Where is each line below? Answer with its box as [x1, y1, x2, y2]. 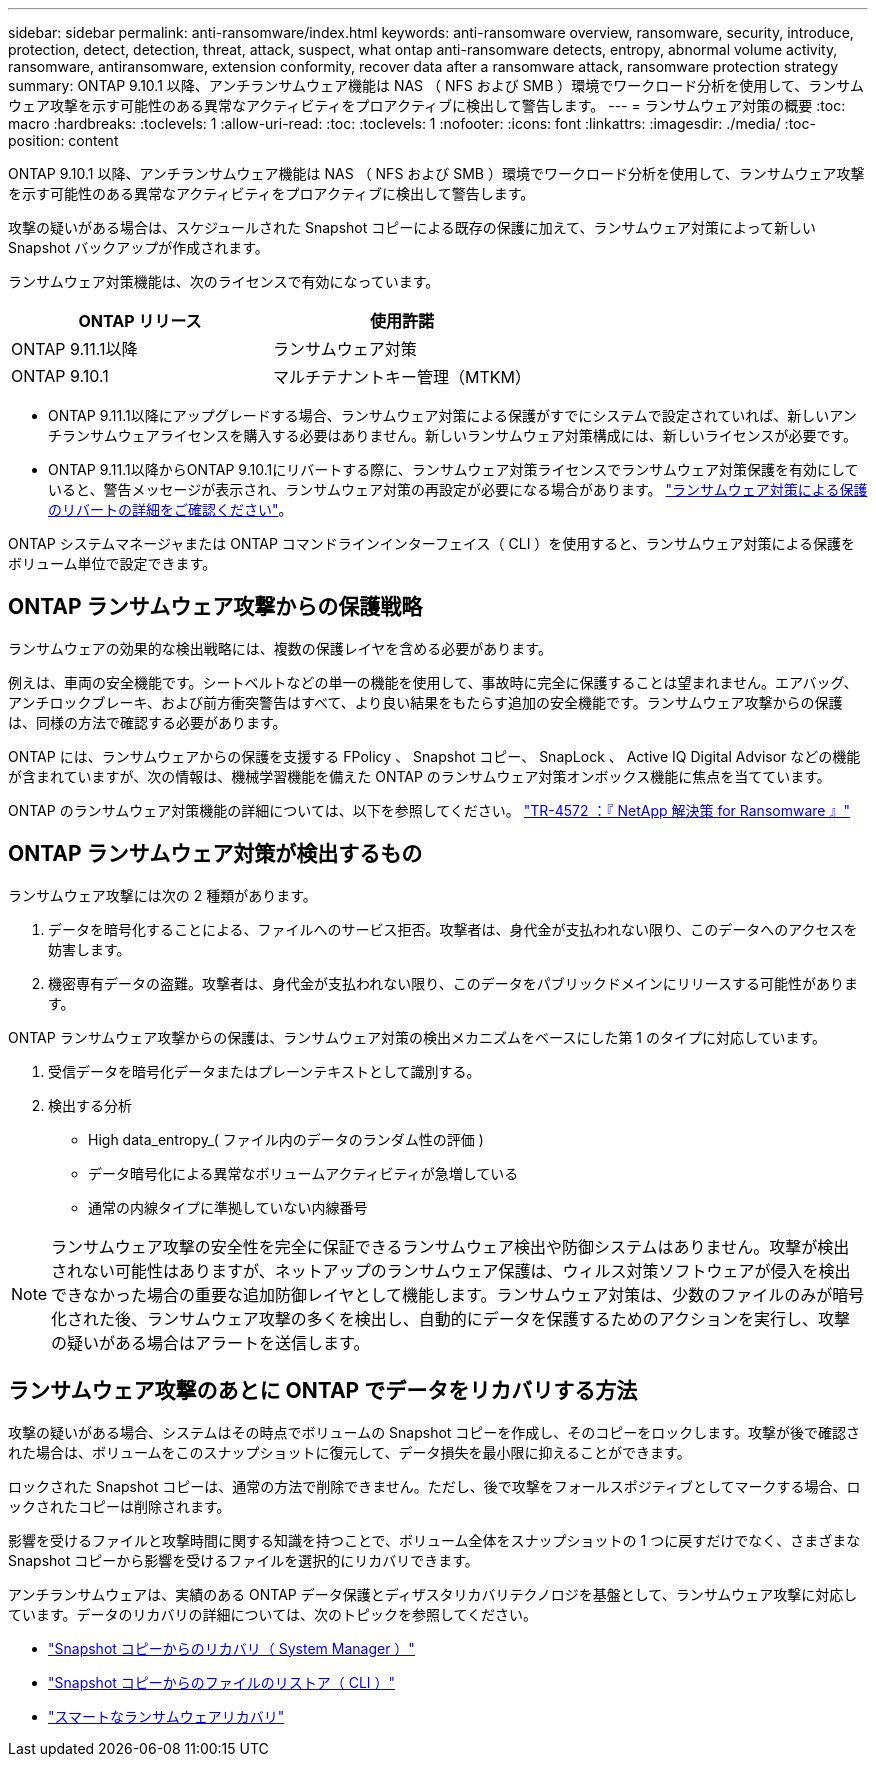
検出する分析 [48, 1096, 132, 1114]
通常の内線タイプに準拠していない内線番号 [88, 1198, 368, 1216]
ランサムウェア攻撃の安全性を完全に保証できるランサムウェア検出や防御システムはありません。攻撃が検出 [51, 1236, 850, 1257]
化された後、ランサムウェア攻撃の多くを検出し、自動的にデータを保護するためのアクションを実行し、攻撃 [51, 1308, 850, 1329]
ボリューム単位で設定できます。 [8, 555, 217, 572]
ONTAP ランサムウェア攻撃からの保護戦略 [8, 594, 423, 620]
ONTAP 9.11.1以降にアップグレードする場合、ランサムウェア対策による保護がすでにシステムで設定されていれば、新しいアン [48, 407, 857, 424]
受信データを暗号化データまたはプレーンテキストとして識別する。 [48, 1062, 481, 1080]
